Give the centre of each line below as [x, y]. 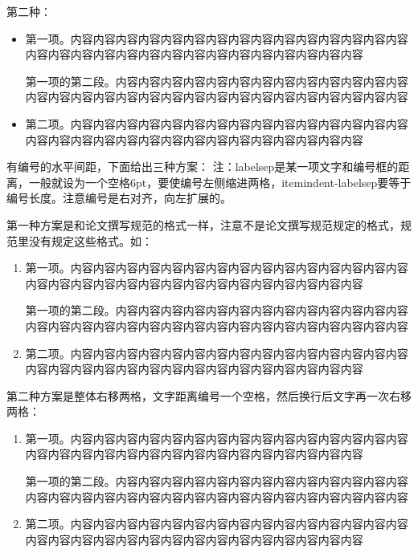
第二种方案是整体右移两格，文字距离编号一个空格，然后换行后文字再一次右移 [209, 395]
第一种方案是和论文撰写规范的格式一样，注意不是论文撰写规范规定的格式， [203, 224]
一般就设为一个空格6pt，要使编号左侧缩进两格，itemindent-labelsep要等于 [220, 182]
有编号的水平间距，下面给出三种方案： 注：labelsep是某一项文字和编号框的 [203, 167]
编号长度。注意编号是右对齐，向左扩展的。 [119, 198]
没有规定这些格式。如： [90, 240]
